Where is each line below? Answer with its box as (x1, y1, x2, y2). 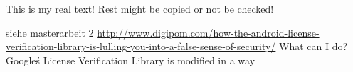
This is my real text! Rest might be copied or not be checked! (6, 1, 274, 16)
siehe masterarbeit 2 (6, 25, 94, 40)
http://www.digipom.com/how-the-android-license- (97, 25, 320, 40)
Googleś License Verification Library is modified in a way (6, 52, 255, 67)
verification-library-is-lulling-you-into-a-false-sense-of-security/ (6, 39, 276, 54)
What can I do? (279, 39, 348, 54)
